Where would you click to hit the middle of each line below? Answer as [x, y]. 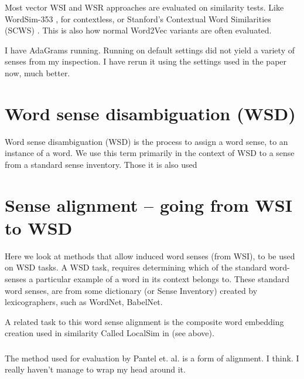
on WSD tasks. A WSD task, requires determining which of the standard [136, 267]
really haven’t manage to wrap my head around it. [95, 369]
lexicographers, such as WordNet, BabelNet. [84, 302]
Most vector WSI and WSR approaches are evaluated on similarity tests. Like [144, 7]
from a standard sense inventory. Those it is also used [101, 164]
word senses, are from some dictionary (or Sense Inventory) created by [131, 290]
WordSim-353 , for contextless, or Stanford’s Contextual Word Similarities [138, 18]
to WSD [39, 227]
